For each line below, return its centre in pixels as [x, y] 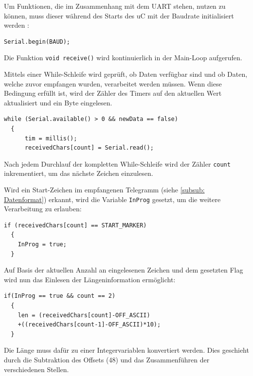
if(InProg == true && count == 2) [60, 296]
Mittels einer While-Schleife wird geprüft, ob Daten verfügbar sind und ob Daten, [126, 74]
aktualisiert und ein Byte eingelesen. [58, 102]
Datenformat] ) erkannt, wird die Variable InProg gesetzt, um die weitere [112, 199]
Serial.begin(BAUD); [37, 42]
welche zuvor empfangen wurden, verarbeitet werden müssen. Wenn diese [113, 83]
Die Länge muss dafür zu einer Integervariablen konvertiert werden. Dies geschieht [126, 350]
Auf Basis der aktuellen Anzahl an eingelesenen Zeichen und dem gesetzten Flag [124, 270]
